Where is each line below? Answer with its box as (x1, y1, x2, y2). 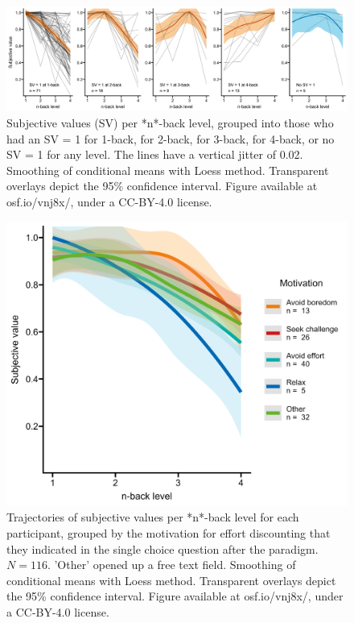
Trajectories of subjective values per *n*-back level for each (6, 509, 299, 525)
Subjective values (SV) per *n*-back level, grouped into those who (6, 114, 334, 131)
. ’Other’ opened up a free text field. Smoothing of (47, 556, 296, 573)
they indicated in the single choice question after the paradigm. (6, 540, 319, 557)
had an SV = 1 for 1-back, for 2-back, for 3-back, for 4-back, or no (6, 130, 335, 147)
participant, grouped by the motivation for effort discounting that (6, 524, 331, 541)
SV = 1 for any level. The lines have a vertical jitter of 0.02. (6, 146, 303, 163)
